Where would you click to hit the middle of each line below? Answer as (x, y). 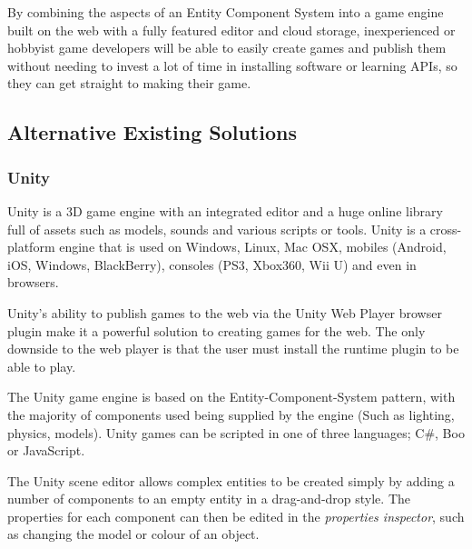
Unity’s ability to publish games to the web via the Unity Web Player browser (225, 312)
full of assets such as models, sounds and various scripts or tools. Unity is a (217, 229)
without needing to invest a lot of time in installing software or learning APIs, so (232, 65)
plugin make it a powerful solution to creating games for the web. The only (216, 330)
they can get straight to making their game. (129, 83)
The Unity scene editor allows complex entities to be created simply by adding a (231, 480)
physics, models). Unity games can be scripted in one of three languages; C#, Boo (236, 432)
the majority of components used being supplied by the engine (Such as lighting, (231, 414)
